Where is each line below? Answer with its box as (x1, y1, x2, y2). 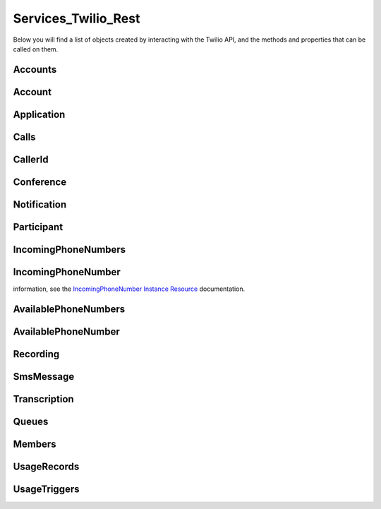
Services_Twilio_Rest (13, 11, 140, 26)
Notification (13, 198, 67, 210)
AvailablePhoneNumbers (13, 303, 126, 315)
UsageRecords (13, 460, 80, 472)
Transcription (13, 393, 74, 405)
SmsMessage (13, 371, 75, 383)
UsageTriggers (13, 483, 80, 495)
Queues (13, 415, 49, 427)
